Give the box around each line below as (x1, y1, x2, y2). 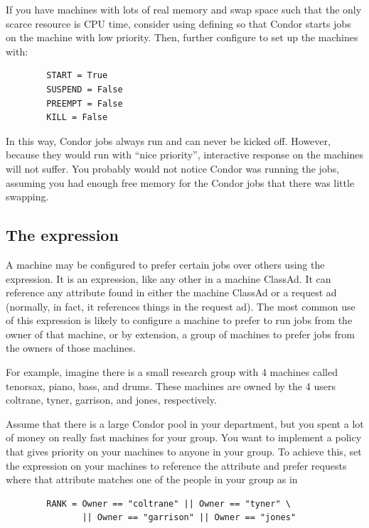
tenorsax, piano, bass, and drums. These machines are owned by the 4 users (6, 378, 336, 393)
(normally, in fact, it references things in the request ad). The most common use (6, 298, 355, 313)
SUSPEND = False (46, 84, 123, 95)
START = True (46, 70, 108, 81)
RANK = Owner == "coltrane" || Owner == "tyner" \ (46, 498, 291, 509)
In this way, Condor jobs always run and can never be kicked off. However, (6, 133, 331, 148)
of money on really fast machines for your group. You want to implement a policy (6, 430, 362, 445)
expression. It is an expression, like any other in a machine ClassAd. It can (6, 271, 331, 286)
